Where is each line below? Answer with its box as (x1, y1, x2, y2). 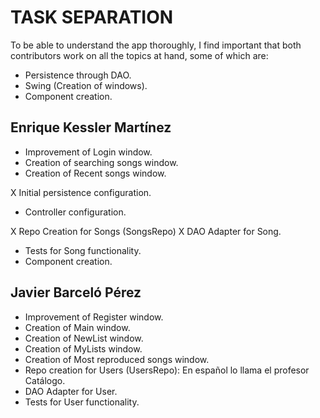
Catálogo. (24, 374, 66, 386)
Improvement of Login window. (24, 146, 153, 158)
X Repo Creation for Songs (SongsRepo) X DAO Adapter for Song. (10, 225, 282, 237)
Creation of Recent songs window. (24, 167, 167, 179)
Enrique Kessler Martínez (10, 119, 172, 136)
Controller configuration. (24, 206, 127, 218)
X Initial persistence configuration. (10, 186, 152, 198)
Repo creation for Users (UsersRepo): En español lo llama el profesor (24, 364, 310, 376)
